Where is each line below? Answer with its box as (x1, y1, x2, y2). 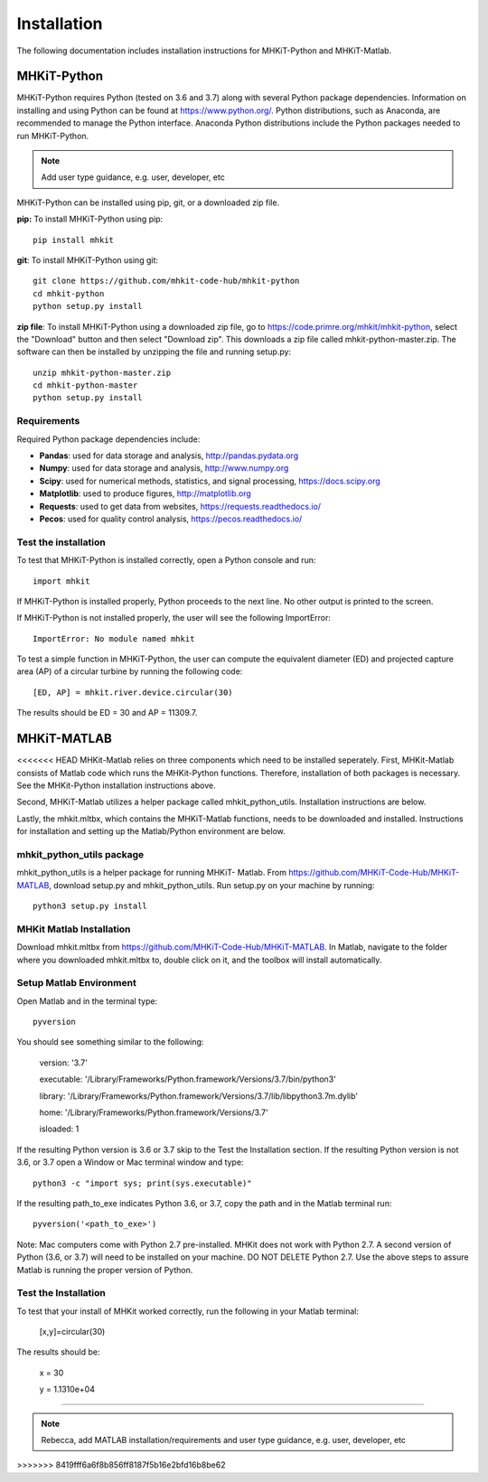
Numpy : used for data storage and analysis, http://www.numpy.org (39, 463, 289, 474)
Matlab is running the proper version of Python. (16, 1264, 193, 1275)
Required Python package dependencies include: (16, 434, 201, 445)
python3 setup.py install (33, 901, 148, 912)
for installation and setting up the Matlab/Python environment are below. (16, 826, 286, 837)
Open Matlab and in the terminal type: (16, 995, 158, 1007)
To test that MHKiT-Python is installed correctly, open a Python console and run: (16, 555, 316, 566)
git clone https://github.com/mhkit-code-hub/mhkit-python (33, 276, 300, 286)
